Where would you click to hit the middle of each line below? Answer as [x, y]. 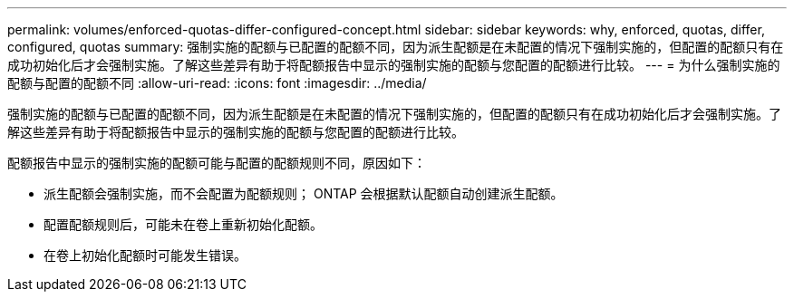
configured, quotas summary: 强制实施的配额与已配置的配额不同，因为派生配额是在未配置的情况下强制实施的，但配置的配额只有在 [396, 47]
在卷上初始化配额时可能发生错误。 [145, 255]
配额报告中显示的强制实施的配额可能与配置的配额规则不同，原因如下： [217, 163]
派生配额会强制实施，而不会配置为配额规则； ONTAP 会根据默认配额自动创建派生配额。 [304, 193]
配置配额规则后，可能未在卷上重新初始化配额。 [183, 224]
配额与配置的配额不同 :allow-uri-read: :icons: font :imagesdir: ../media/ [217, 83]
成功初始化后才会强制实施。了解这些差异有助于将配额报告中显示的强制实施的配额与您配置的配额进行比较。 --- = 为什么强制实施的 [394, 65]
